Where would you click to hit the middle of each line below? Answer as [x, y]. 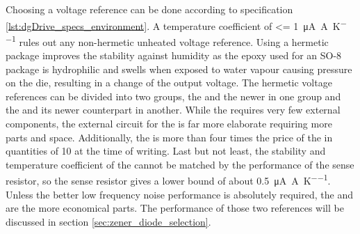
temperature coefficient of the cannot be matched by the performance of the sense [180, 164]
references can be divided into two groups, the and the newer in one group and [173, 96]
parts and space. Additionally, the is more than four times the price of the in [169, 137]
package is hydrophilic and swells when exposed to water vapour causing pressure [179, 69]
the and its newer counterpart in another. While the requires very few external [173, 110]
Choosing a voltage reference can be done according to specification [149, 9]
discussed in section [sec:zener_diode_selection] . [108, 221]
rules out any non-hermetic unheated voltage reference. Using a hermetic [174, 41]
